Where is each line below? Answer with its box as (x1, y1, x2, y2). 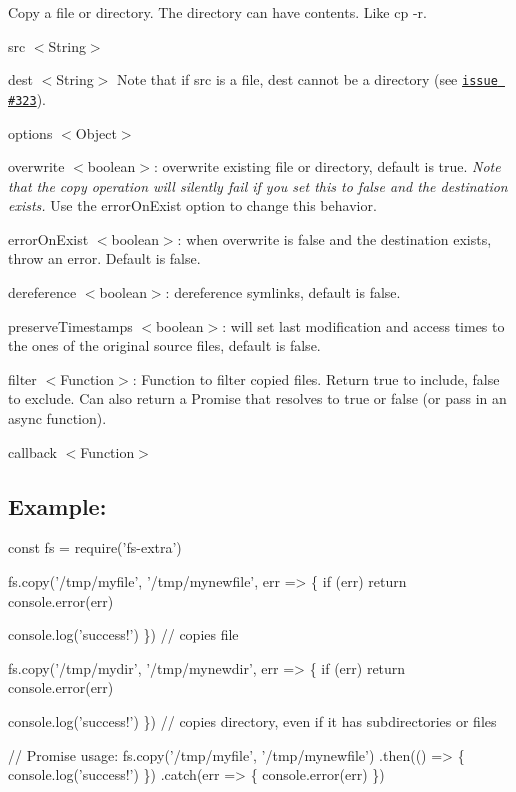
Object (75, 122, 117, 143)
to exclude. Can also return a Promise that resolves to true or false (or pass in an (8, 388, 507, 409)
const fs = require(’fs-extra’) (8, 537, 182, 558)
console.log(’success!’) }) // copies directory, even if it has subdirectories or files (8, 710, 497, 731)
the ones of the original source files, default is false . (8, 335, 321, 356)
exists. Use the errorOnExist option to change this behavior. (8, 195, 377, 216)
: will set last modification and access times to (222, 315, 505, 336)
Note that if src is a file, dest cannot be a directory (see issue (117, 69, 498, 90)
